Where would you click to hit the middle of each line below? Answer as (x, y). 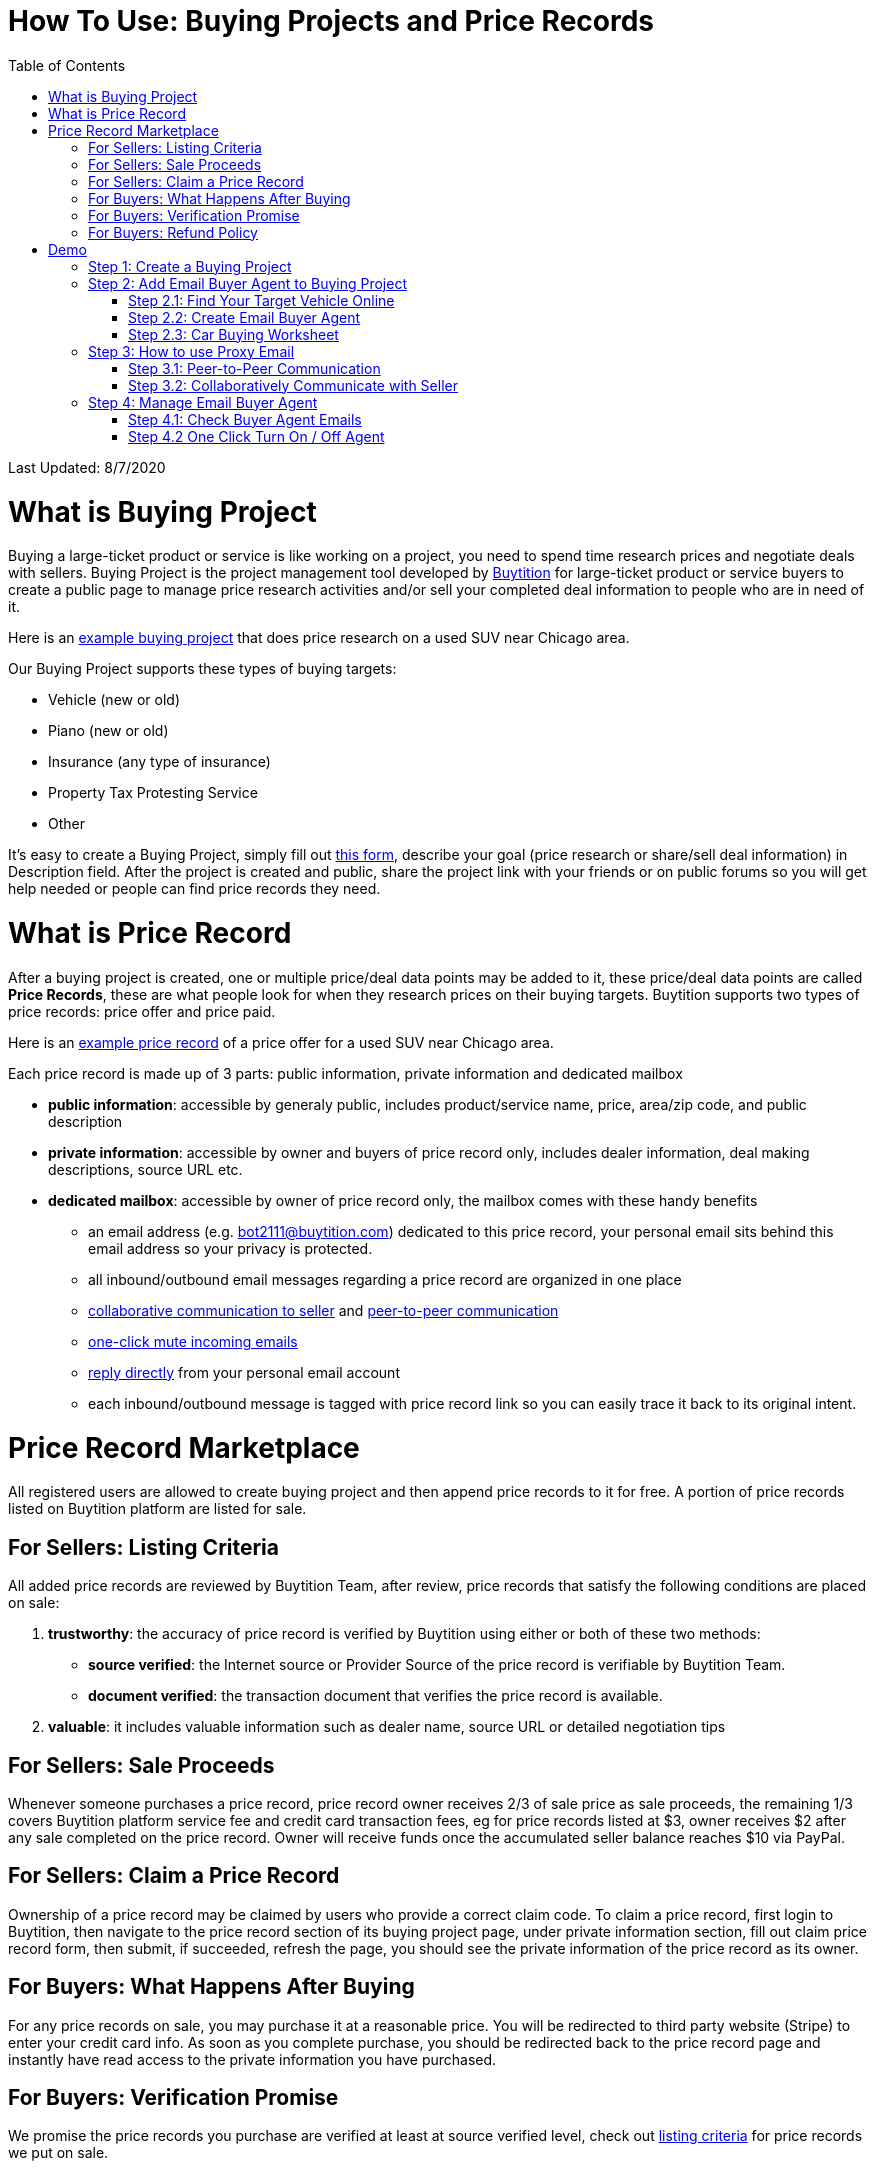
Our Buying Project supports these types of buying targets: (202, 669)
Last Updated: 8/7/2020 (87, 467)
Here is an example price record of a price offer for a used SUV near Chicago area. (281, 1042)
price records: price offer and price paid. (142, 1011)
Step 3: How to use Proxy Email (191, 351)
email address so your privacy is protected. (230, 1248)
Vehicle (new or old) (114, 700)
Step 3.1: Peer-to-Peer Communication (254, 368)
